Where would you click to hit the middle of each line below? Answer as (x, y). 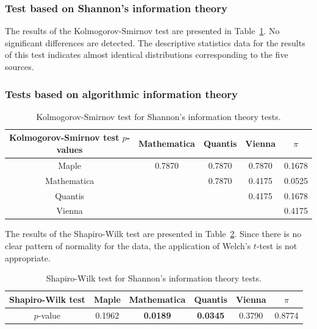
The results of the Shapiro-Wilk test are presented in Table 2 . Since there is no (153, 234)
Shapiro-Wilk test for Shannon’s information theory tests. (154, 278)
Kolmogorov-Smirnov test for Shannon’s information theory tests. (158, 116)
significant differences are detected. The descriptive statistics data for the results (155, 42)
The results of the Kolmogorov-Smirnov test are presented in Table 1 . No (142, 31)
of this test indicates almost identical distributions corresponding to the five (147, 55)
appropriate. (28, 257)
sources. (20, 66)
